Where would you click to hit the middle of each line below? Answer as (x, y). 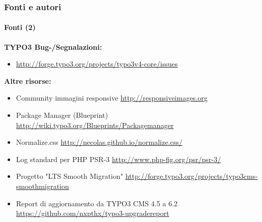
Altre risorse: (28, 81)
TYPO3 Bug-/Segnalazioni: (53, 46)
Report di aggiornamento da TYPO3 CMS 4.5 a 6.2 (97, 203)
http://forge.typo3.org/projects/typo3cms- (191, 176)
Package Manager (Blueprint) (62, 115)
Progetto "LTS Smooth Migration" (70, 176)
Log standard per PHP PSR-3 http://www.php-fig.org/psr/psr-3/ (118, 159)
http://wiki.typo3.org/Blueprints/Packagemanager (95, 125)
